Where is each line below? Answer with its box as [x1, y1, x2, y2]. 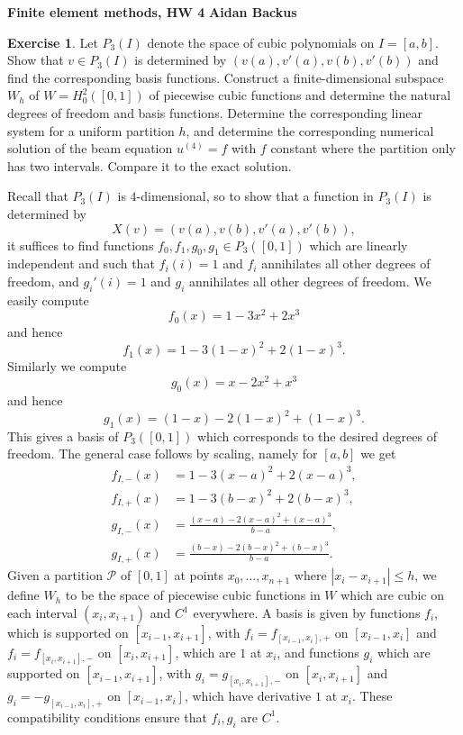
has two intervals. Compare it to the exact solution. [7, 156, 292, 175]
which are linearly [309, 235, 408, 254]
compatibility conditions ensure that [7, 707, 207, 726]
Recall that [7, 186, 68, 205]
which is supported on [7, 623, 129, 641]
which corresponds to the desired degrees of [196, 426, 437, 445]
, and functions [277, 643, 359, 661]
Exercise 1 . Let [7, 32, 98, 51]
